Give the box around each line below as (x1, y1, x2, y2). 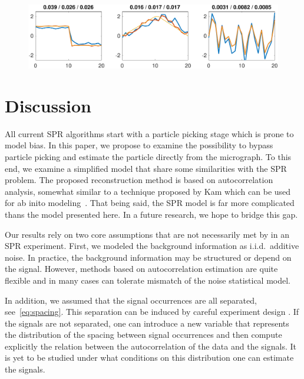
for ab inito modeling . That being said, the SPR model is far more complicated (5, 197, 295, 209)
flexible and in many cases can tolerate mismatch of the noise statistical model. (5, 274, 291, 286)
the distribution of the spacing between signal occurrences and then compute (5, 328, 282, 341)
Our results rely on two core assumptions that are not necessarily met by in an (5, 228, 289, 240)
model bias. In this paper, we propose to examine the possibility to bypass (5, 139, 273, 151)
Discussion (5, 93, 91, 117)
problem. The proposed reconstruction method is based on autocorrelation (5, 174, 273, 186)
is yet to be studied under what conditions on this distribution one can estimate (5, 351, 294, 364)
